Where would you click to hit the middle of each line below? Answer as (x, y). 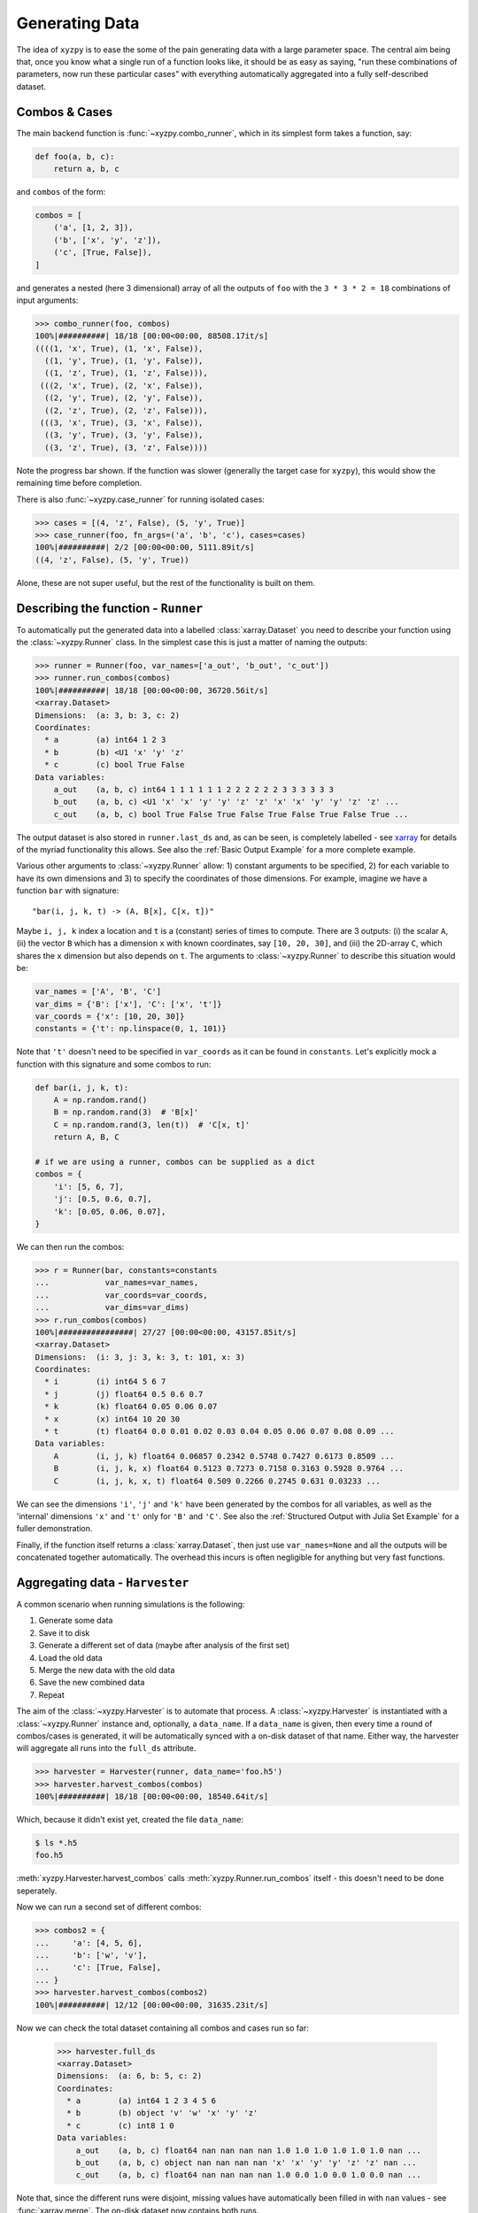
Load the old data (71, 1658)
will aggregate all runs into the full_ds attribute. (106, 1748)
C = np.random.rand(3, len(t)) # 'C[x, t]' (152, 1125)
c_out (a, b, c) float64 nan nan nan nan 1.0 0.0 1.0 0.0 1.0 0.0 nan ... (249, 2175)
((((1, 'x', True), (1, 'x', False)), (119, 348)
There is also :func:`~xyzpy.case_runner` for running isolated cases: (140, 499)
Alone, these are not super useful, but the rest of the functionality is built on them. (166, 582)
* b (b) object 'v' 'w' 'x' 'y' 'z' (162, 2113)
